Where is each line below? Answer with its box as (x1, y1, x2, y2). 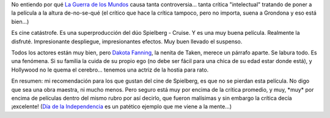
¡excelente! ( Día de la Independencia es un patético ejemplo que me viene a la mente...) (11, 103, 232, 110)
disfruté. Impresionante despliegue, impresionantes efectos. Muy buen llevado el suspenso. (11, 37, 243, 45)
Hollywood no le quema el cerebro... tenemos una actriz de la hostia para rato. (11, 66, 209, 73)
